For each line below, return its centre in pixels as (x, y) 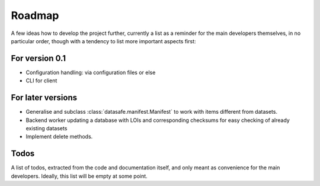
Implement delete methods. (59, 137)
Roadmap (35, 15)
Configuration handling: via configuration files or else (91, 72)
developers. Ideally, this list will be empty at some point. (79, 176)
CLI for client (41, 81)
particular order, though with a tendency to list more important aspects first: (103, 41)
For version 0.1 (39, 58)
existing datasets (47, 128)
